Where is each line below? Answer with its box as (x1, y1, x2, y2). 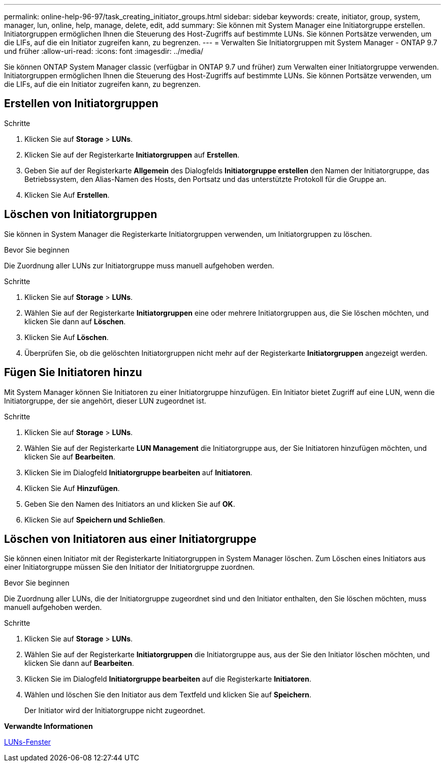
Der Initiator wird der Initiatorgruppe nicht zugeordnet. (24, 706, 205, 715)
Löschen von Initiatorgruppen (4, 208, 157, 221)
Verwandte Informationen (4, 722, 93, 731)
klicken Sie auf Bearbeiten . (24, 452, 115, 461)
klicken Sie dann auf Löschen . (24, 317, 126, 326)
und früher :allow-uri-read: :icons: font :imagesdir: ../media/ (4, 47, 204, 55)
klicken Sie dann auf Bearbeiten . (24, 659, 134, 668)
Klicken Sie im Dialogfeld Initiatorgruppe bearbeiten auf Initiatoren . (24, 468, 252, 477)
